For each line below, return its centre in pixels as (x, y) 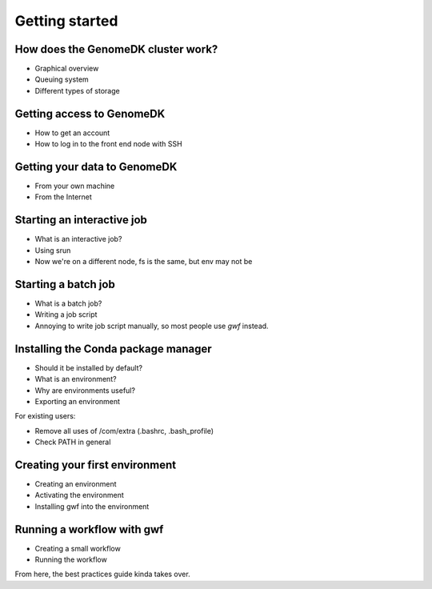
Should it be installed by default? (89, 367)
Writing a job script (66, 315)
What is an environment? (76, 379)
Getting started (66, 21)
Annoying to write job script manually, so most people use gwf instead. (152, 326)
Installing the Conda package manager (113, 349)
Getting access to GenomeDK (90, 113)
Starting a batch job (65, 284)
